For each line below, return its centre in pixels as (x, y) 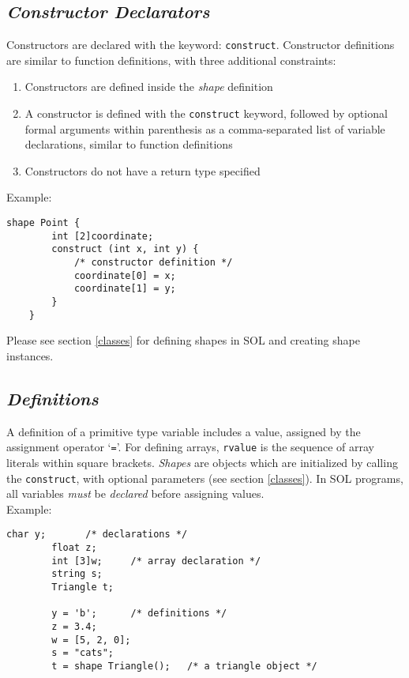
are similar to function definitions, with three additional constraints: (171, 60)
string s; (77, 574)
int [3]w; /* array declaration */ (156, 561)
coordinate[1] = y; (125, 289)
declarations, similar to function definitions (129, 144)
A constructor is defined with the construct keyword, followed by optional (206, 113)
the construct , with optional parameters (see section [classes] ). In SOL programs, (205, 478)
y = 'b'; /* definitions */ (139, 614)
